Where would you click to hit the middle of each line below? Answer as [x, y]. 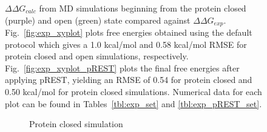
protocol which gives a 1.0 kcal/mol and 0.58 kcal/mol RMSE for [126, 44]
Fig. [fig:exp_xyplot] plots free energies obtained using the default [129, 32]
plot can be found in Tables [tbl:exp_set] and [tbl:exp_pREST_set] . [133, 103]
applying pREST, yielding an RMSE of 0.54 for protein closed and [129, 80]
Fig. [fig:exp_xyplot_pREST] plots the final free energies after [122, 68]
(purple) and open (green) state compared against [98, 20]
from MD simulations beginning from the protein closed [143, 8]
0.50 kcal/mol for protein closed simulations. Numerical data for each [133, 92]
